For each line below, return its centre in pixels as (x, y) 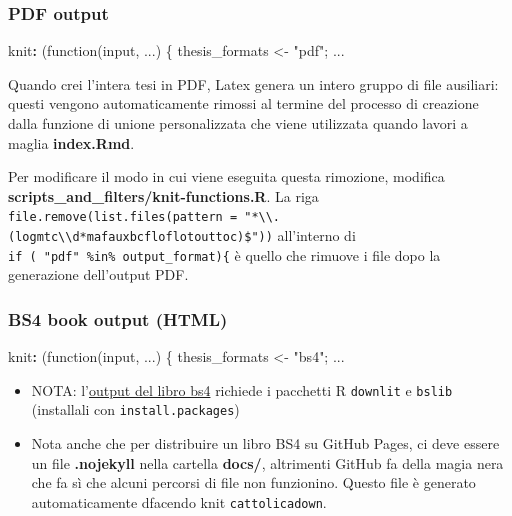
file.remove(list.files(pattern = (123, 217)
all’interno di (316, 235)
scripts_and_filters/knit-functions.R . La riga (163, 195)
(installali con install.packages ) (135, 409)
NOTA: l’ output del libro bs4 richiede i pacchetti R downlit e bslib (242, 389)
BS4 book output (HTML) (118, 318)
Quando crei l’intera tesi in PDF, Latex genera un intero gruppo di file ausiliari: (253, 83)
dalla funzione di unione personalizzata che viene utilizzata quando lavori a (238, 123)
